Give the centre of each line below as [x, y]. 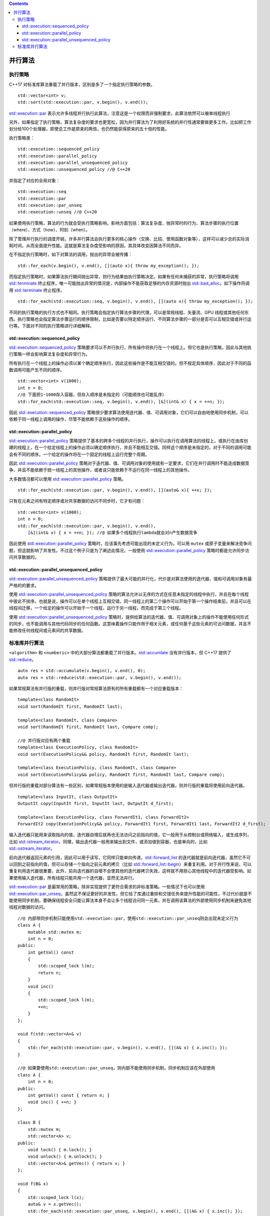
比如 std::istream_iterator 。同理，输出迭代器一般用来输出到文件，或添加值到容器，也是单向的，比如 [108, 841]
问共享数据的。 [24, 557]
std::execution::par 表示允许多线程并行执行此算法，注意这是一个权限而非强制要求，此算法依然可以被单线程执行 [120, 113]
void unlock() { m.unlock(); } [65, 1157]
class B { [29, 1123]
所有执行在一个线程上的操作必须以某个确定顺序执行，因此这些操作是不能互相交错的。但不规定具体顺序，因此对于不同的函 [130, 363]
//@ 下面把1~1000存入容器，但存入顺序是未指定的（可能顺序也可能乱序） [92, 395]
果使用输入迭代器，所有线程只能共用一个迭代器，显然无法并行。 [73, 877]
